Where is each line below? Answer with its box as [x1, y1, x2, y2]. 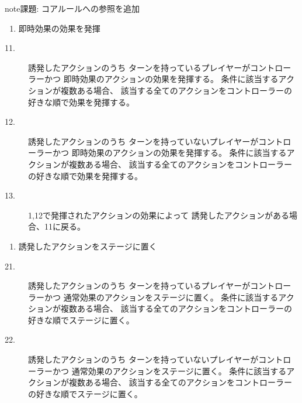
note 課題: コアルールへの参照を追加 [5, 2, 140, 14]
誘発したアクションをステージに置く [18, 240, 157, 252]
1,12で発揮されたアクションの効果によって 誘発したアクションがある [28, 209, 290, 221]
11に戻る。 [44, 220, 85, 233]
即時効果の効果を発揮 [18, 22, 100, 34]
